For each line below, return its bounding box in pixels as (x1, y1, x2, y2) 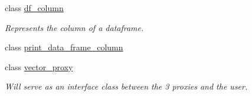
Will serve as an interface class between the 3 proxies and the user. (5, 80, 248, 92)
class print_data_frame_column (5, 41, 123, 53)
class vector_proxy (5, 60, 73, 73)
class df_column (5, 2, 64, 13)
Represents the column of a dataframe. (5, 21, 144, 33)
